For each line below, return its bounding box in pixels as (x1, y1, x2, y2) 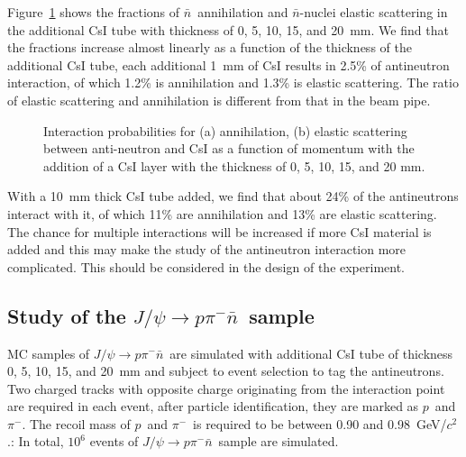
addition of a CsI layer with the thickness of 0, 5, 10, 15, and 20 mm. (43, 156, 425, 175)
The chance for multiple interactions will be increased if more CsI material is (7, 222, 432, 241)
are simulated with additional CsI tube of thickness (169, 343, 453, 362)
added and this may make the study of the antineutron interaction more (7, 240, 407, 259)
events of (89, 432, 139, 451)
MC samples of (7, 343, 90, 362)
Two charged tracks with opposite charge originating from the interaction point (7, 379, 445, 398)
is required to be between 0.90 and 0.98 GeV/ (193, 414, 447, 433)
